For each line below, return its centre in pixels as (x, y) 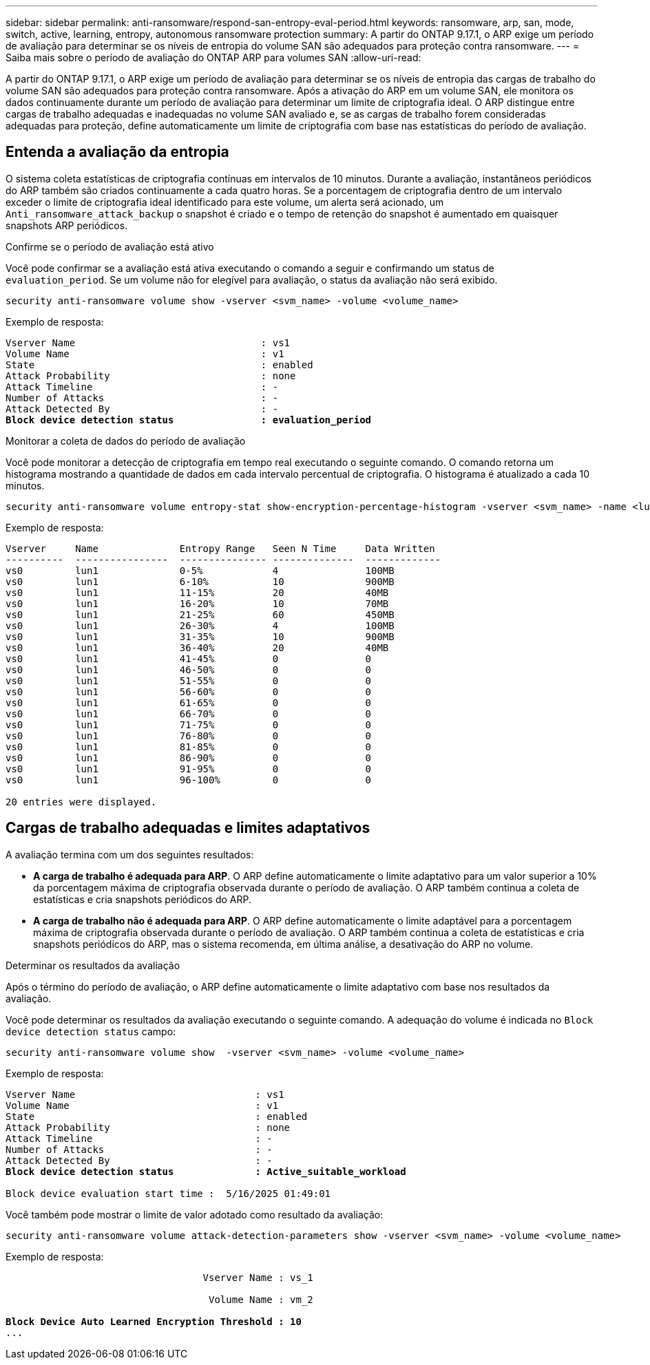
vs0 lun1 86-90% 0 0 (189, 758)
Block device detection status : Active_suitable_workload (206, 1171)
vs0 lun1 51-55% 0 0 (189, 680)
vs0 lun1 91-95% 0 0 (189, 769)
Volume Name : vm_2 (261, 1299)
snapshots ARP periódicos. (67, 225)
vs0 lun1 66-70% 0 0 (189, 713)
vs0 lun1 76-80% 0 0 (189, 736)
